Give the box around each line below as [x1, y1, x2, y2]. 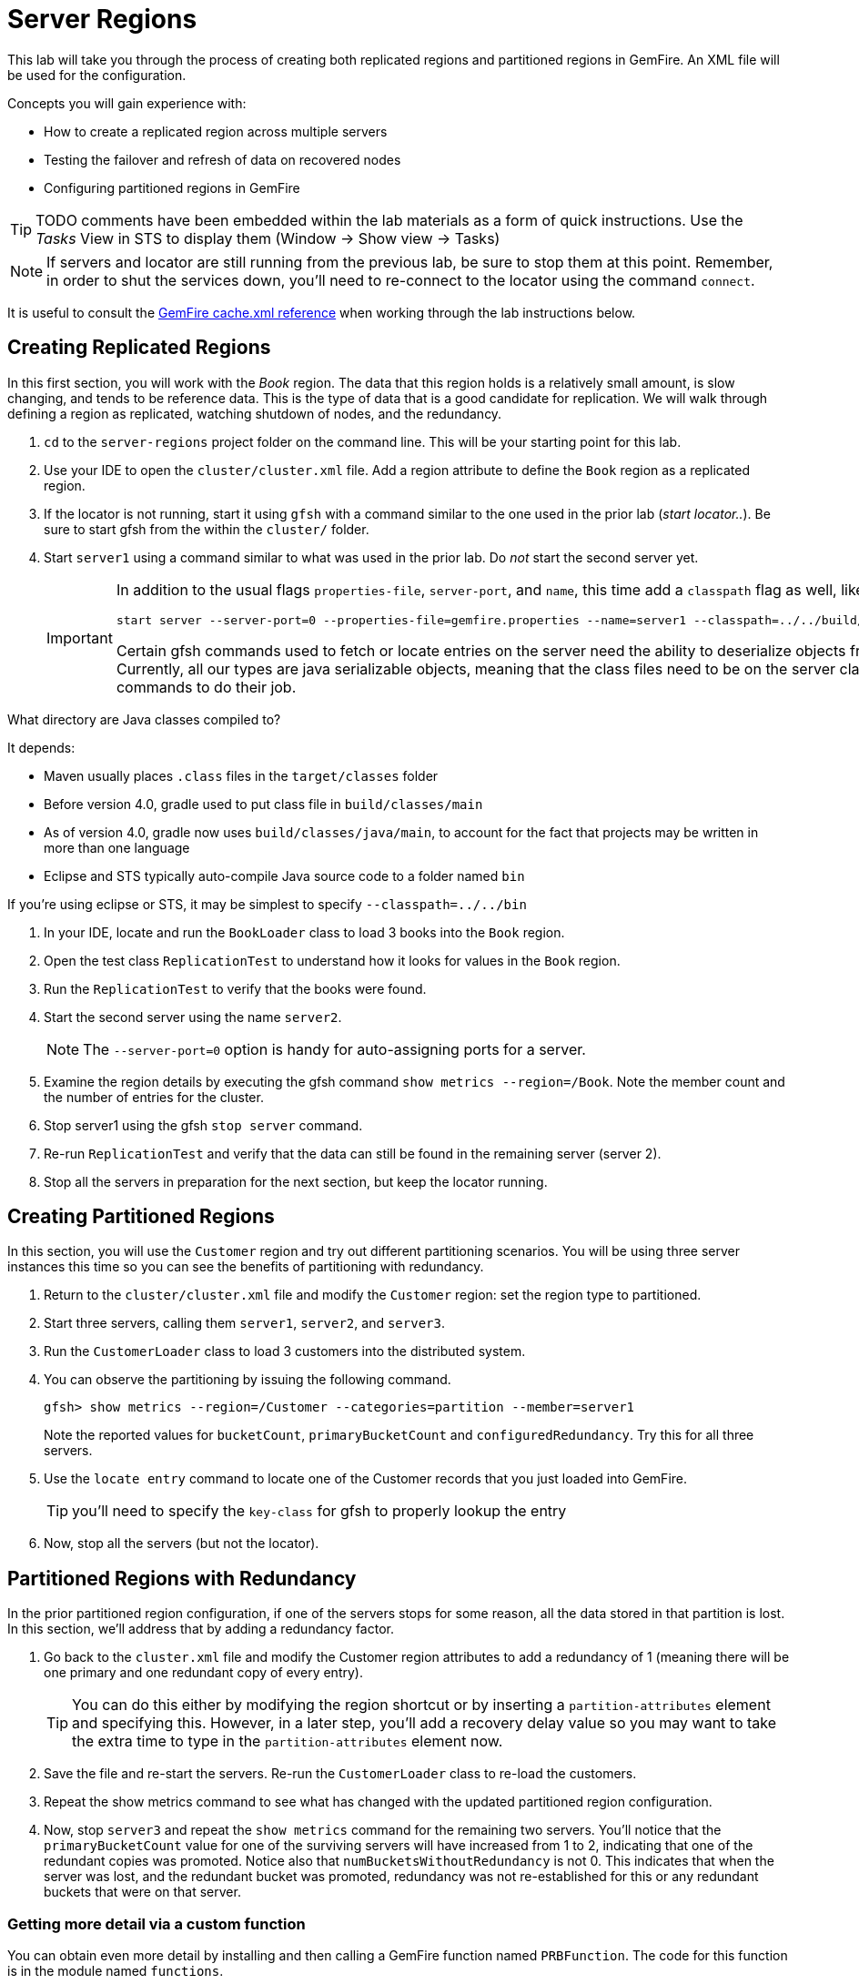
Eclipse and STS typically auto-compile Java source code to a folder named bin [44, 867, 525, 884]
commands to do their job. [116, 677, 297, 696]
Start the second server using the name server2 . [44, 1008, 342, 1025]
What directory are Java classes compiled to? [7, 711, 281, 727]
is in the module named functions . [7, 1963, 224, 1979]
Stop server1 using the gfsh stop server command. [44, 1117, 363, 1133]
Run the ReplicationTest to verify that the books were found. [44, 980, 427, 997]
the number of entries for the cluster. [44, 1088, 264, 1105]
